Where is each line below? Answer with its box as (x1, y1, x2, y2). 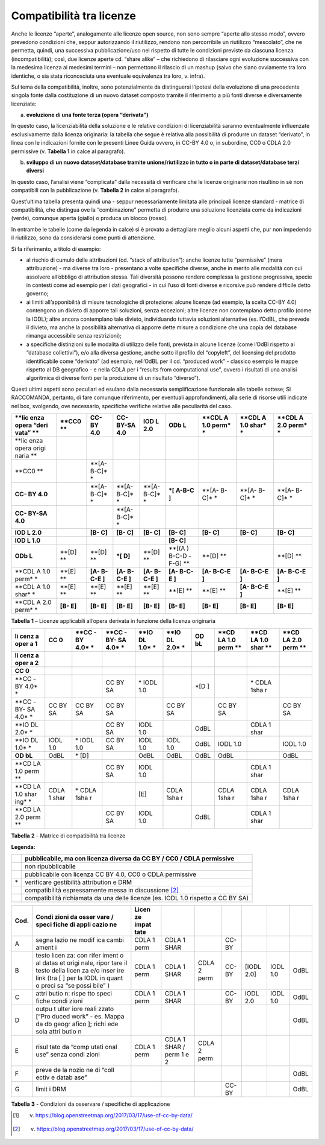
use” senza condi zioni (36, 1050, 101, 1059)
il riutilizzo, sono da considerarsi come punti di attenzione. (11, 234, 156, 241)
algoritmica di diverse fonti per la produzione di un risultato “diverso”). (26, 374, 200, 382)
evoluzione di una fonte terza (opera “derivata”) (26, 112, 149, 119)
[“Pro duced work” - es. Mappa (36, 1012, 125, 1021)
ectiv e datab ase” (36, 1073, 87, 1082)
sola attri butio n (36, 1027, 82, 1036)
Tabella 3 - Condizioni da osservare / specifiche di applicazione (11, 1100, 170, 1108)
